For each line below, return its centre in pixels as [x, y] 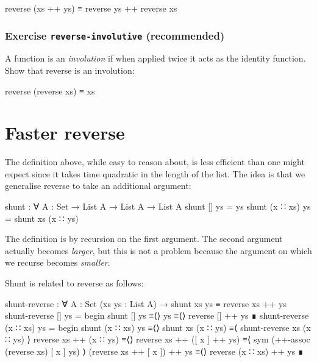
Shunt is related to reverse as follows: [74, 283]
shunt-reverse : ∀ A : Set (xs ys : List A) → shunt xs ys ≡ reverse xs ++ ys [146, 303]
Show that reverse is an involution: [70, 70]
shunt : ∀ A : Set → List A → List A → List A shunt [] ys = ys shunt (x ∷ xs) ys [158, 206]
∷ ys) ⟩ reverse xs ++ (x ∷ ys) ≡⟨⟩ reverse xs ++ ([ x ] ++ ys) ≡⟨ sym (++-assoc [158, 339]
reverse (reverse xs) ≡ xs [50, 90]
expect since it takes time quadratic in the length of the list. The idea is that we [155, 173]
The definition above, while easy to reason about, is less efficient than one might [155, 162]
